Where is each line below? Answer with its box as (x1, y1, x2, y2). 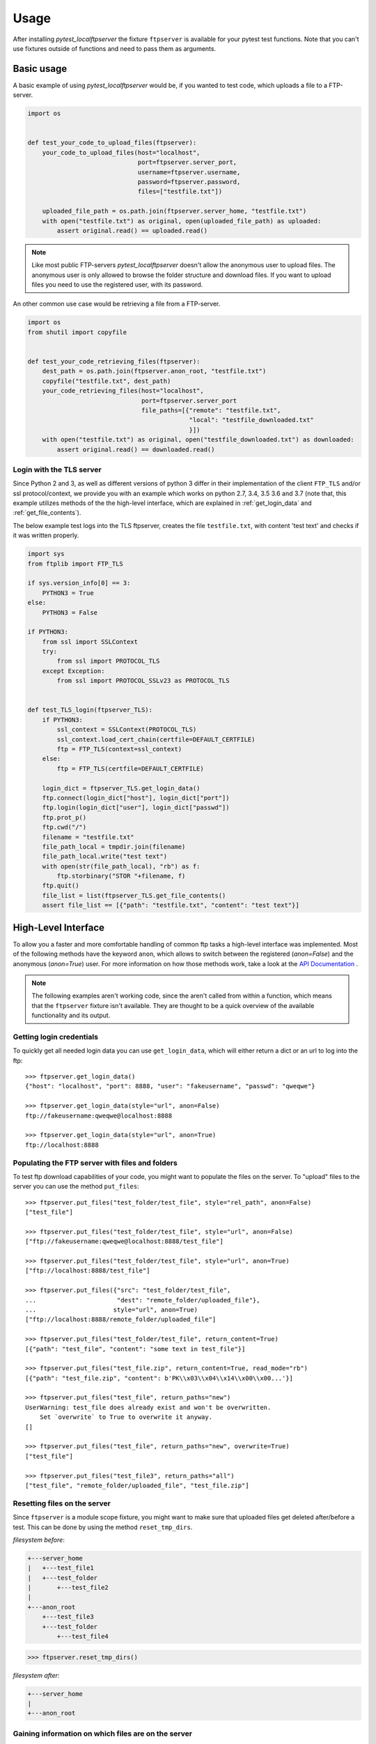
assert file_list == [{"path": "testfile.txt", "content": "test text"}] (42, 901, 299, 910)
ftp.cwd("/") (42, 823, 87, 832)
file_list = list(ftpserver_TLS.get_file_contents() (42, 892, 226, 899)
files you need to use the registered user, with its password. (31, 280, 203, 289)
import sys (27, 550, 65, 558)
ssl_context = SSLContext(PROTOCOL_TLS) (56, 726, 197, 734)
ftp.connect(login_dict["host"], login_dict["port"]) (42, 794, 230, 802)
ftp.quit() (42, 882, 79, 889)
